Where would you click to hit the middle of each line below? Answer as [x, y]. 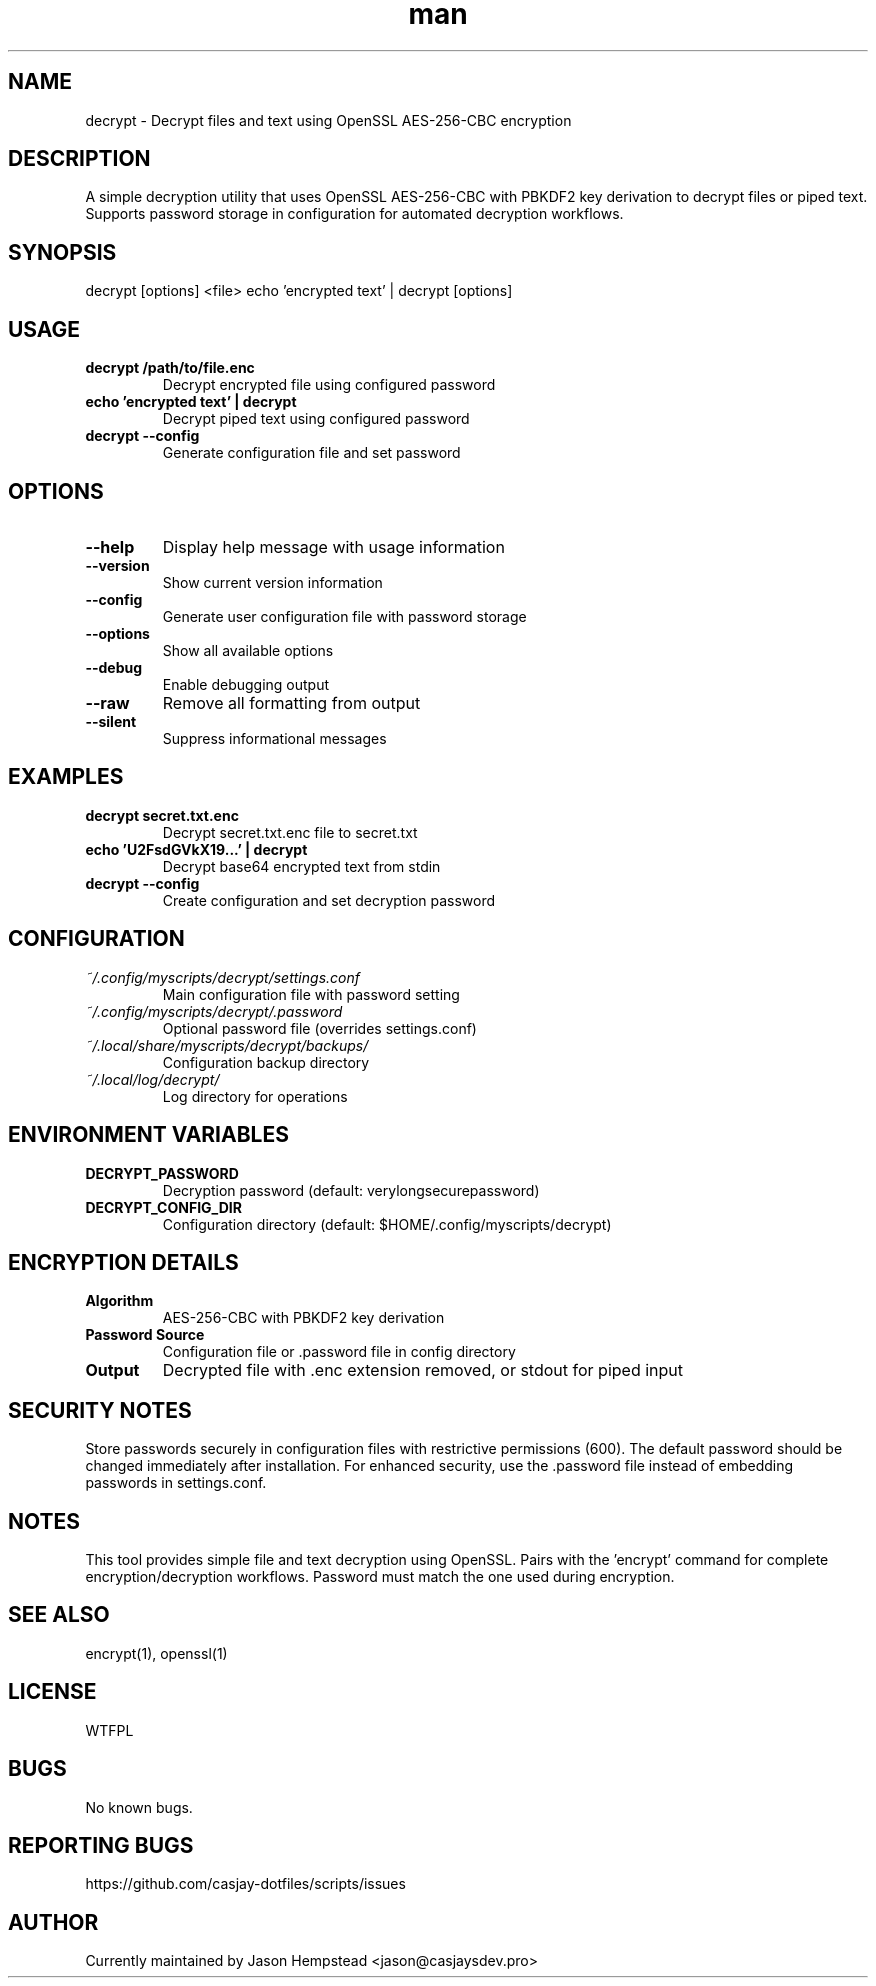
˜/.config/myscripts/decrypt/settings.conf [222, 977]
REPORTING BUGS [101, 1845]
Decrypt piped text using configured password [316, 419]
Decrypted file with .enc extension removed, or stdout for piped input [423, 1370]
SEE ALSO [59, 1615]
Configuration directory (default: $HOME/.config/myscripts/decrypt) [387, 1224]
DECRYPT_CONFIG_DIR [163, 1207]
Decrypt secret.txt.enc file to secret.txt [290, 832]
